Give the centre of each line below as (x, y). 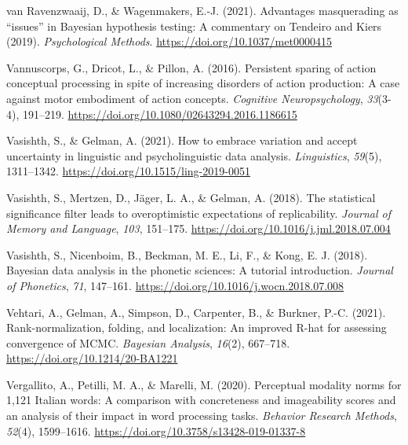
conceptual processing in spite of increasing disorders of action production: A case (203, 83)
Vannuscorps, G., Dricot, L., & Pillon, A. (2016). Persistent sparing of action (191, 67)
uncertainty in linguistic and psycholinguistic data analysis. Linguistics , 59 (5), (194, 155)
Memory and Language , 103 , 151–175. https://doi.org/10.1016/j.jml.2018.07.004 (199, 228)
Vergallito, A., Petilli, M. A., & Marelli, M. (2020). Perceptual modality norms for (204, 384)
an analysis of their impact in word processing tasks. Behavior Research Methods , (202, 416)
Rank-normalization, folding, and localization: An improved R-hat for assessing (197, 327)
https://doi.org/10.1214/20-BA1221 (92, 358)
